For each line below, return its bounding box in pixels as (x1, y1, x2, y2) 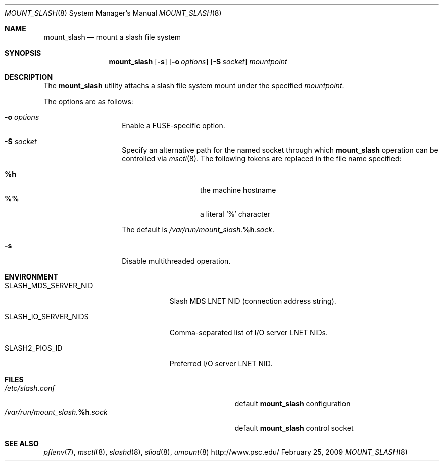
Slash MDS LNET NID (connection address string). (169, 297, 336, 305)
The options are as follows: (43, 97, 133, 106)
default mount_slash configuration (234, 399, 351, 408)
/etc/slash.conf (5, 384, 55, 392)
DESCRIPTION (5, 73, 53, 81)
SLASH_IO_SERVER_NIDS (5, 312, 89, 321)
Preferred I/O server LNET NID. (169, 359, 273, 368)
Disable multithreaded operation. (122, 257, 231, 265)
